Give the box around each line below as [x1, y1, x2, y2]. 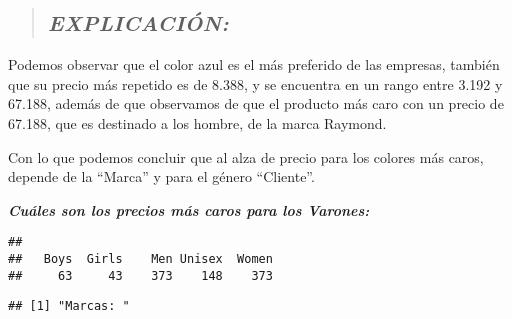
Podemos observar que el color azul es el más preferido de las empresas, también [8, 54, 500, 75]
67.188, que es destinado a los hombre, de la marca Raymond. [8, 112, 387, 133]
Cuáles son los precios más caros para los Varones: [8, 199, 370, 220]
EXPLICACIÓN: [47, 7, 229, 38]
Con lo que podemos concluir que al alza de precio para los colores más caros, [8, 146, 484, 167]
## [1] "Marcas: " [8, 299, 130, 314]
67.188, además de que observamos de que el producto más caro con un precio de [8, 93, 504, 114]
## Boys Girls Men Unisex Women [8, 252, 273, 267]
